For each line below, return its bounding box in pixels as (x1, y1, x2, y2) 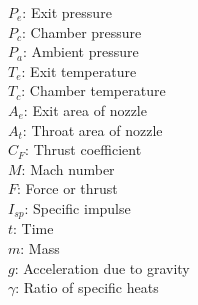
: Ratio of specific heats (15, 277, 159, 298)
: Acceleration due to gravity (14, 257, 190, 278)
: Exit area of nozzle (23, 99, 147, 120)
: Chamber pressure (22, 21, 142, 42)
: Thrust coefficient (25, 139, 142, 160)
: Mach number (21, 158, 115, 179)
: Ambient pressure (22, 41, 139, 62)
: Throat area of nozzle (22, 119, 163, 140)
